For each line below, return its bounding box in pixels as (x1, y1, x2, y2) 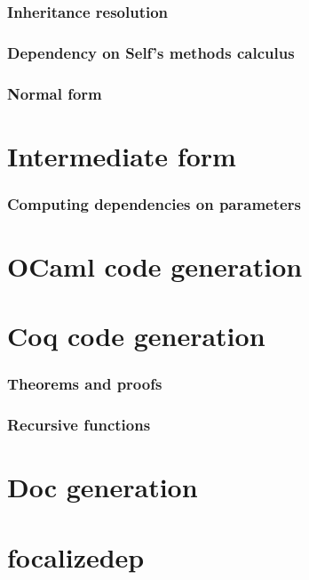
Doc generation (7, 469, 198, 505)
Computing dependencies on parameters (7, 192, 301, 214)
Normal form (7, 82, 102, 104)
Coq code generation (7, 318, 265, 354)
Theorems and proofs (7, 373, 162, 395)
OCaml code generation (7, 247, 303, 284)
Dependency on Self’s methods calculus (7, 41, 295, 63)
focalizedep (7, 538, 145, 575)
